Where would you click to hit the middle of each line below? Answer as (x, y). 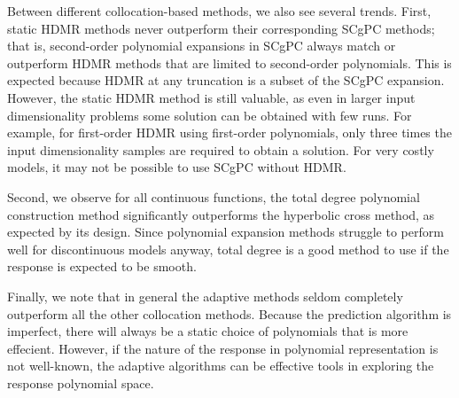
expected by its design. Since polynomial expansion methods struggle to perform (226, 232)
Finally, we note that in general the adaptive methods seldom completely (205, 296)
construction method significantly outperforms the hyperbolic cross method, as (221, 214)
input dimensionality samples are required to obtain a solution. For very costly (221, 149)
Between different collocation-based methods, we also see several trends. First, (219, 11)
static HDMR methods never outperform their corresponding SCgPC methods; (221, 28)
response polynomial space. (81, 382)
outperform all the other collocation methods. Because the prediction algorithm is (229, 313)
